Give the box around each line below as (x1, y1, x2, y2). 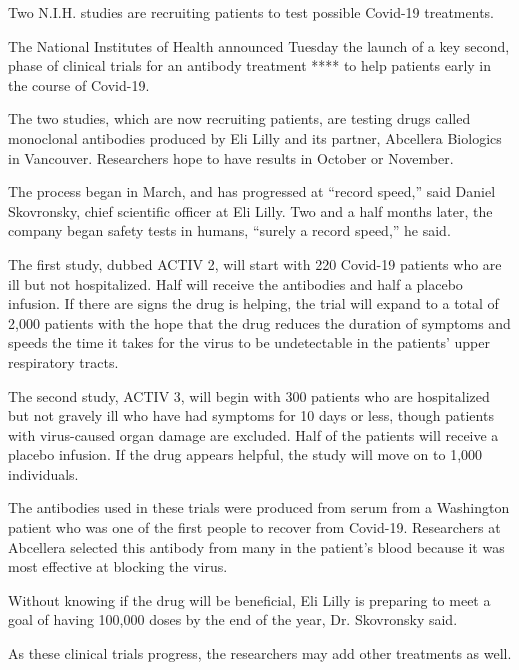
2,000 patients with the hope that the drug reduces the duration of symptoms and (8, 312, 511, 333)
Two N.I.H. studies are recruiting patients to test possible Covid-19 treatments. (8, 2, 494, 22)
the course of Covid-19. (8, 74, 150, 95)
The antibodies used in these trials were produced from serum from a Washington (8, 497, 510, 518)
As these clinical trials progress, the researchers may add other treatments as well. (8, 643, 512, 664)
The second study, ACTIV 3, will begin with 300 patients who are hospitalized (8, 385, 490, 406)
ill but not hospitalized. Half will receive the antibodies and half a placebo (8, 273, 463, 294)
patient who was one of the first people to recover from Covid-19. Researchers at (8, 517, 501, 538)
